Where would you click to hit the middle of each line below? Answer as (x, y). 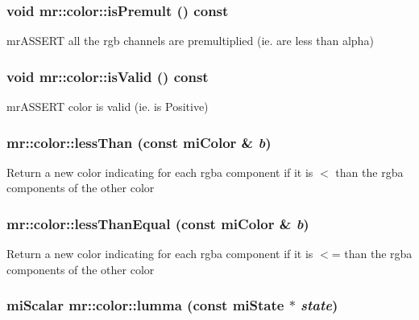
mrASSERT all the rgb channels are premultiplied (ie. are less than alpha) (190, 41)
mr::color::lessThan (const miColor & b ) (139, 142)
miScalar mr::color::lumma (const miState (145, 305)
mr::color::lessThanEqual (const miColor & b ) (158, 223)
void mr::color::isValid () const (108, 76)
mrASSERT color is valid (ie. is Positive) (108, 107)
